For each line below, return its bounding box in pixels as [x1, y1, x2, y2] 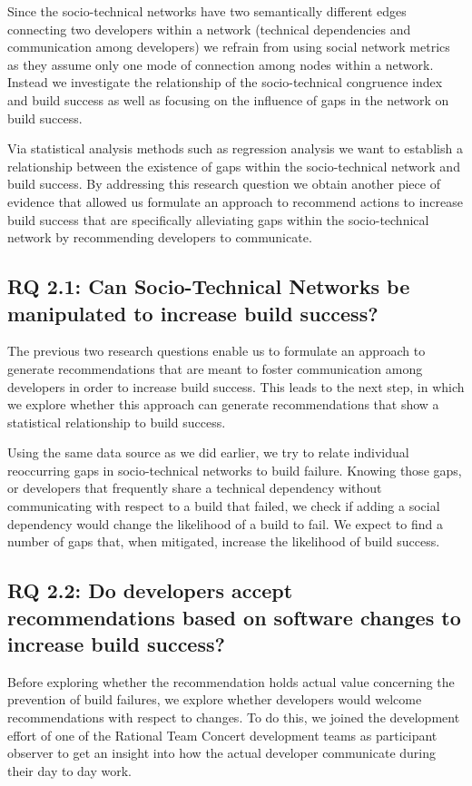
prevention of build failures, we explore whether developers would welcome [7, 690, 422, 709]
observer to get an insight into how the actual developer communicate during [7, 743, 437, 762]
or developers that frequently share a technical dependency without [7, 478, 382, 497]
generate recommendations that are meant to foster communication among [7, 359, 423, 378]
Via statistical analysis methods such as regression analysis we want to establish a [7, 139, 463, 158]
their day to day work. [7, 761, 132, 780]
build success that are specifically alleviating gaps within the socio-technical [7, 210, 429, 229]
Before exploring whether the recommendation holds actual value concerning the [7, 672, 455, 691]
